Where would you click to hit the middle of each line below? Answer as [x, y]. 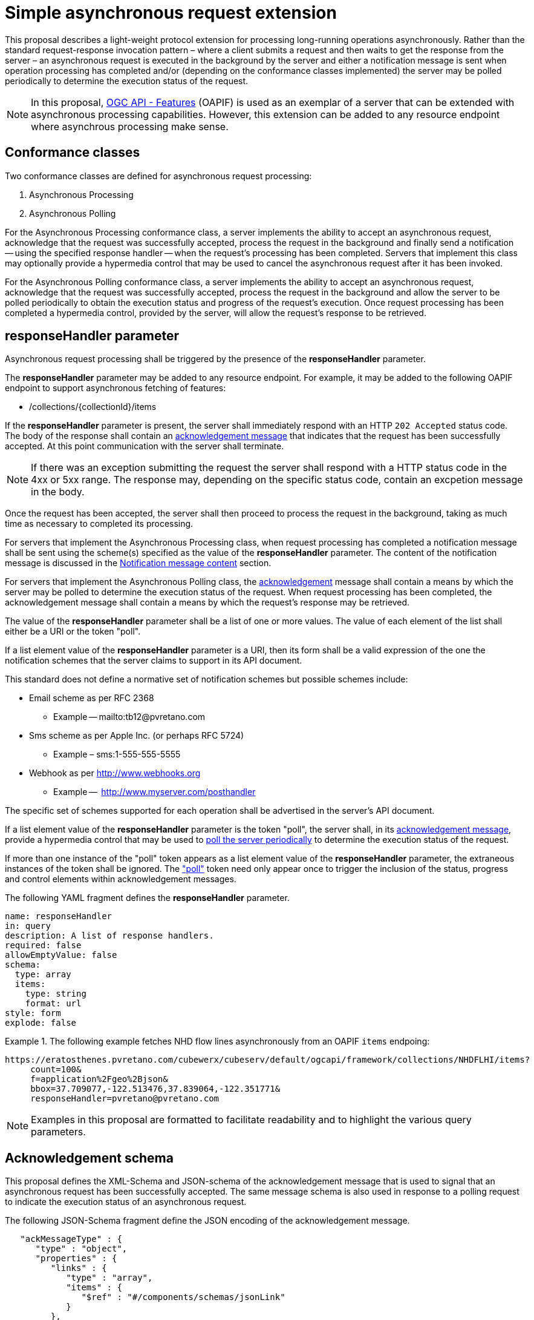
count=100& [56, 1070]
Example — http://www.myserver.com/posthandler [155, 792]
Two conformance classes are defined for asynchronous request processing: [158, 176]
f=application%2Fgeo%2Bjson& [99, 1079]
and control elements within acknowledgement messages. [121, 879]
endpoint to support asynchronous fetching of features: [116, 388]
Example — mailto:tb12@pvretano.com [129, 717]
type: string [56, 994]
